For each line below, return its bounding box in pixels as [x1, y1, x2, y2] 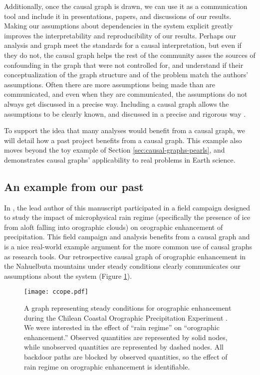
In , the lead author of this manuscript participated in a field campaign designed [4, 202, 251, 212]
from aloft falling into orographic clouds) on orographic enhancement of [4, 221, 223, 232]
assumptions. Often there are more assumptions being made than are [4, 79, 215, 89]
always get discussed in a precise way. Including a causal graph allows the [4, 98, 229, 109]
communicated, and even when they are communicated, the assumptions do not [4, 89, 248, 99]
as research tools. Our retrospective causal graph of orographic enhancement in [4, 251, 246, 261]
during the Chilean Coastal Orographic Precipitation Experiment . [24, 312, 228, 323]
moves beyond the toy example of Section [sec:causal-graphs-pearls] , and [4, 145, 225, 155]
